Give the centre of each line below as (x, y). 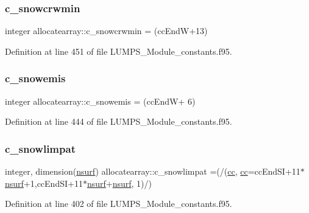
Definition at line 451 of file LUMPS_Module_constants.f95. (119, 51)
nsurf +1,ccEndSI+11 (44, 183)
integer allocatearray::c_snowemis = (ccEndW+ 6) (100, 101)
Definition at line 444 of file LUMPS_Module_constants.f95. (119, 121)
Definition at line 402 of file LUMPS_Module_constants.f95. (119, 204)
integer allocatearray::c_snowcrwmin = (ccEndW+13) (106, 31)
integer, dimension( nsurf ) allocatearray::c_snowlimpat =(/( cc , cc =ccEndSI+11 (153, 171)
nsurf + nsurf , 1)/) (119, 183)
